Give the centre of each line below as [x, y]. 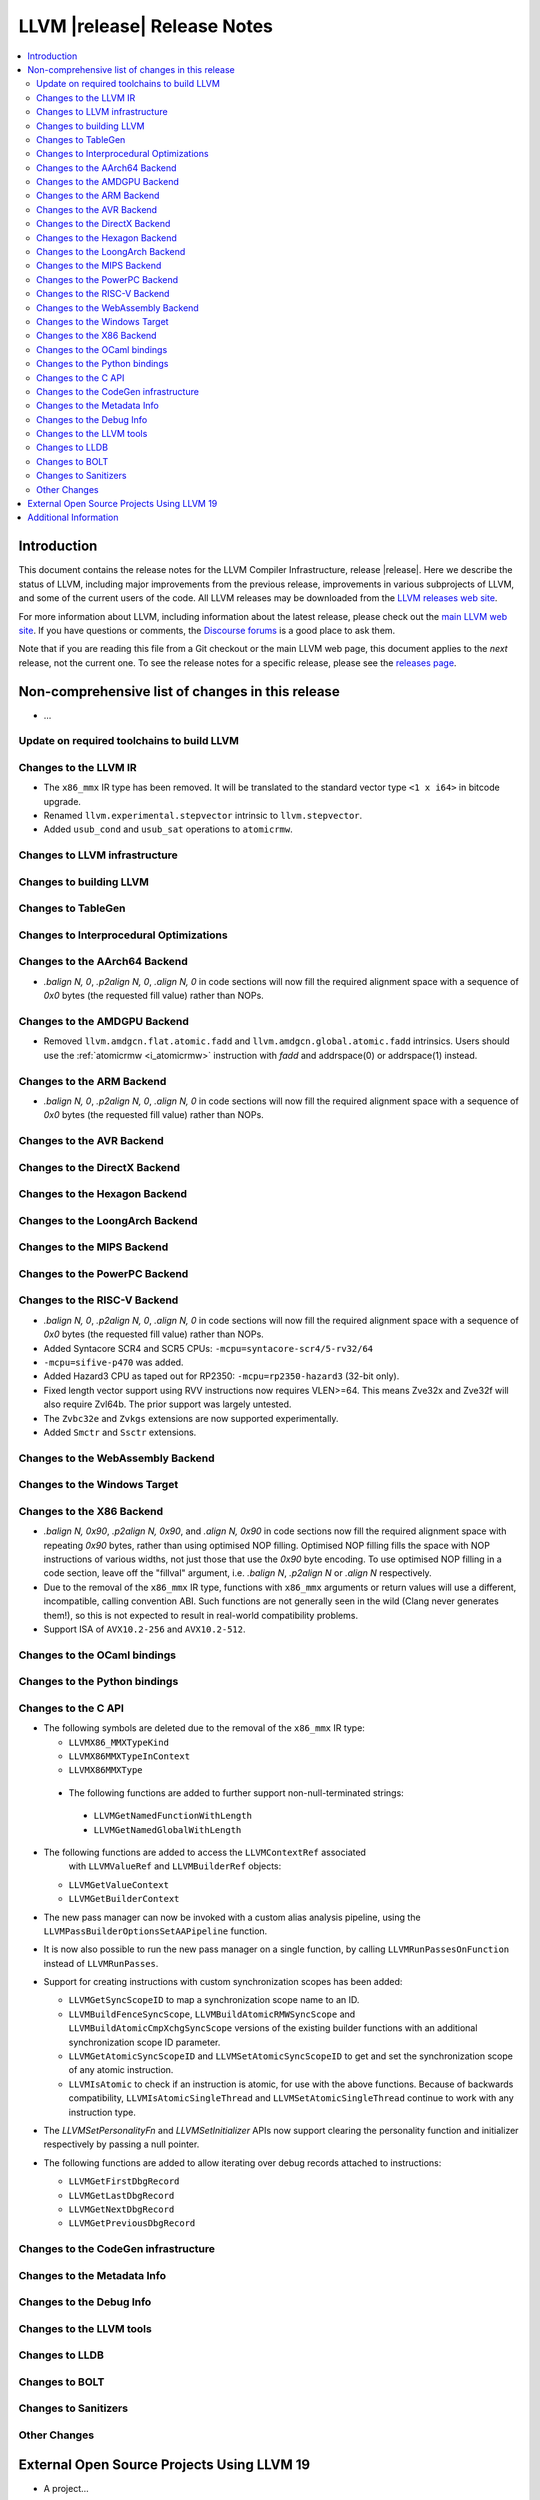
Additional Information [73, 517]
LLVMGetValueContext [119, 1884]
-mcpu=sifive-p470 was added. [113, 1362]
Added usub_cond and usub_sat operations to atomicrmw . [168, 829]
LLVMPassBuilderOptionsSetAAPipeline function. [155, 1931]
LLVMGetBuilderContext [124, 1899]
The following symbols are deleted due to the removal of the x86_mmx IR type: [204, 1728]
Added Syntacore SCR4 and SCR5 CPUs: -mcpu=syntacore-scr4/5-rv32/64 [208, 1348]
